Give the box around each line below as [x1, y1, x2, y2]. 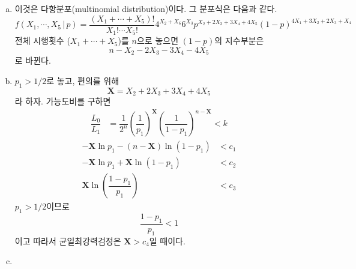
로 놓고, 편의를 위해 [46, 74, 119, 86]
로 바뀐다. [14, 54, 51, 67]
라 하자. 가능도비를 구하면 [14, 95, 111, 107]
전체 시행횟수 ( [14, 34, 70, 47]
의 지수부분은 [214, 34, 264, 47]
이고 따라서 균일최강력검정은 [14, 234, 121, 247]
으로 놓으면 [136, 34, 179, 47]
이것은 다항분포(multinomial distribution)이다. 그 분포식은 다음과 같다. [14, 2, 277, 14]
